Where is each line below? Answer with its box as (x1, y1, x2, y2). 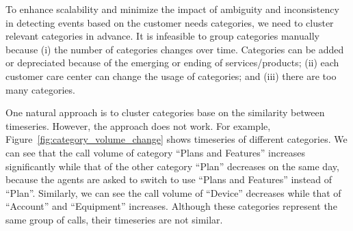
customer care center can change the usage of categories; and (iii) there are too (5, 68, 337, 83)
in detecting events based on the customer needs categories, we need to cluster (5, 15, 334, 29)
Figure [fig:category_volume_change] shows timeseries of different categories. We (5, 132, 348, 146)
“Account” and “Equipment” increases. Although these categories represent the (5, 199, 337, 213)
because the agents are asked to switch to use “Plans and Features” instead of (5, 172, 332, 187)
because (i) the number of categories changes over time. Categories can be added (5, 42, 344, 56)
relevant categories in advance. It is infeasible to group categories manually (5, 29, 319, 43)
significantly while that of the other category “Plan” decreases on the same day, (5, 159, 339, 173)
